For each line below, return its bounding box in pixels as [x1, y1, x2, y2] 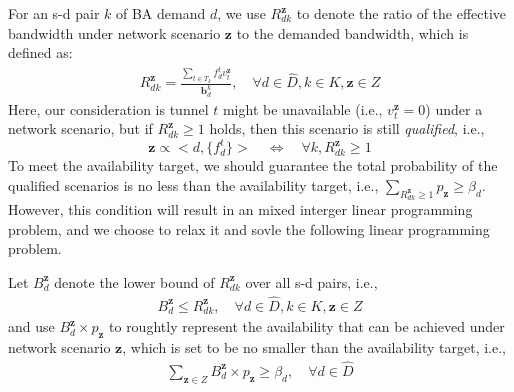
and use [8, 316, 55, 337]
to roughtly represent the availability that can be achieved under [109, 316, 505, 337]
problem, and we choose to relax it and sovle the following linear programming [8, 218, 490, 239]
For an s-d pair [8, 3, 100, 23]
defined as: [8, 42, 73, 63]
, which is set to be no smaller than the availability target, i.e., [122, 337, 506, 357]
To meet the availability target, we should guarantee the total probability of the [8, 155, 498, 176]
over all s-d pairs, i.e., [245, 271, 378, 292]
